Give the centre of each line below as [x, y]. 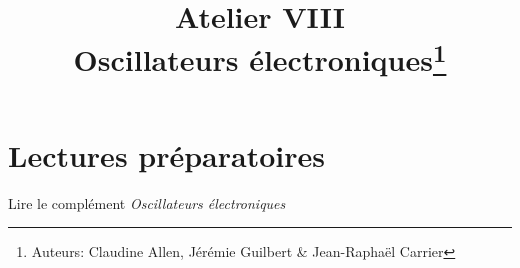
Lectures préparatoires [166, 154]
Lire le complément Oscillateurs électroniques [147, 202]
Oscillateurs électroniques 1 [260, 57]
